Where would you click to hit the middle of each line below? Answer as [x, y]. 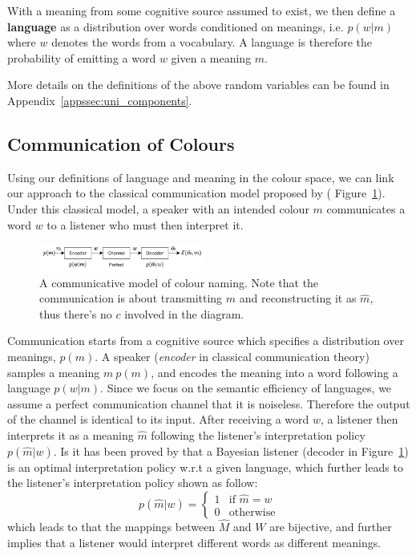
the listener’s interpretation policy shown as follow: [133, 483]
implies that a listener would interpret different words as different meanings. [194, 542]
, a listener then [359, 419]
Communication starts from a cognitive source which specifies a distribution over [206, 341]
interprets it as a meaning [71, 434]
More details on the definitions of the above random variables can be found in [198, 85]
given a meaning [211, 57]
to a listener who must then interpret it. [145, 224]
